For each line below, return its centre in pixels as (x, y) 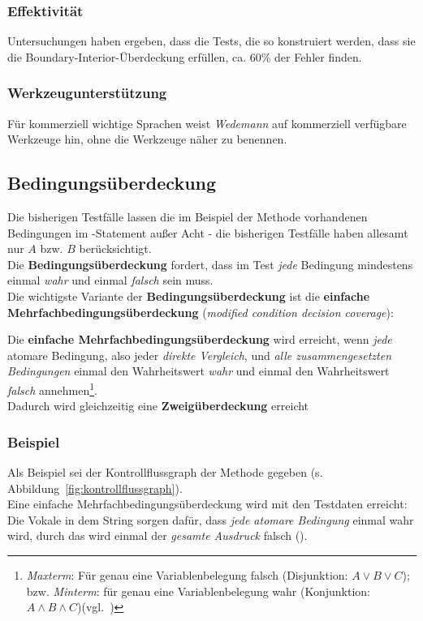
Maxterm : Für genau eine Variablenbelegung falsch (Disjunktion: (187, 574)
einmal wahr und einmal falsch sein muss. (110, 280)
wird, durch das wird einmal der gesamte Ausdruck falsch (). (158, 535)
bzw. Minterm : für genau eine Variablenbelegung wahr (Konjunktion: (198, 591)
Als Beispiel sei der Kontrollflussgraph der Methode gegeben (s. (165, 472)
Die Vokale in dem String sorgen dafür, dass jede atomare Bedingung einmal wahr (211, 519)
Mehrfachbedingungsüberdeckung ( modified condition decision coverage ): (201, 312)
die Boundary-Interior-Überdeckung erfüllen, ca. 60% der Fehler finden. (185, 56)
